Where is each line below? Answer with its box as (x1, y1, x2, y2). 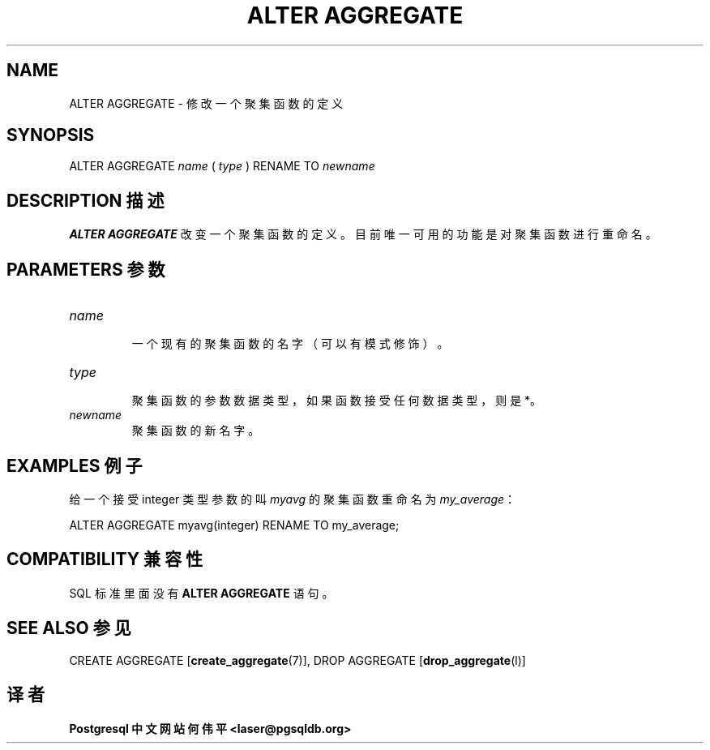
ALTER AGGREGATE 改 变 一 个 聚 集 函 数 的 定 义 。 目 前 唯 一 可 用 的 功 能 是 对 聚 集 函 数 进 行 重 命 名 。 (69, 227, 657, 242)
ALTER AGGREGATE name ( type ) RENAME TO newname (69, 159, 375, 174)
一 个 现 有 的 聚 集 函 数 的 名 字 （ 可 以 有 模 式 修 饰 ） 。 (131, 336, 449, 351)
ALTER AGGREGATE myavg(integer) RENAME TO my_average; (69, 517, 400, 532)
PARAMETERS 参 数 (6, 259, 165, 280)
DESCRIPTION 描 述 (6, 190, 165, 211)
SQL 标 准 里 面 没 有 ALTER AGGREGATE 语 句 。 (69, 585, 334, 600)
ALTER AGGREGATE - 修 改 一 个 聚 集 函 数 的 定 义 (69, 96, 344, 110)
